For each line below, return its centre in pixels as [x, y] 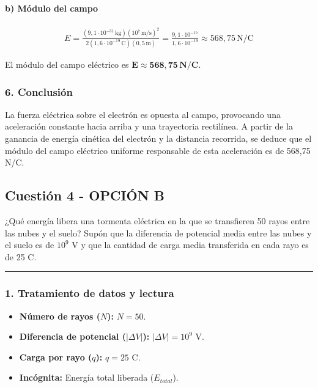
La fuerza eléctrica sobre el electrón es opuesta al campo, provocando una [143, 114]
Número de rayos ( [60, 316]
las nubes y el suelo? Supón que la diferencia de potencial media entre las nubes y [158, 232]
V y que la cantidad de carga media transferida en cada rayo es [190, 245]
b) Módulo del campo [52, 8]
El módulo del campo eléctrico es [67, 64]
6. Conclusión [39, 91]
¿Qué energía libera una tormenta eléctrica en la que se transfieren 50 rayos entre [157, 221]
